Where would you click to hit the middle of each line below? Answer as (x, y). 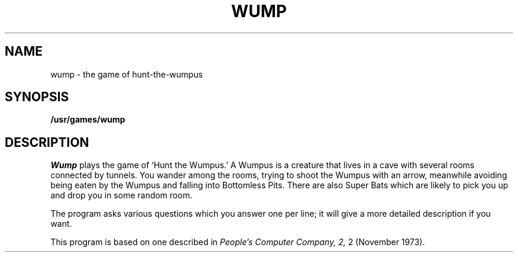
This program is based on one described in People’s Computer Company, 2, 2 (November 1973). (238, 242)
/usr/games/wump (88, 120)
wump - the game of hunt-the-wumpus (127, 74)
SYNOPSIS (37, 97)
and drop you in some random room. (122, 195)
